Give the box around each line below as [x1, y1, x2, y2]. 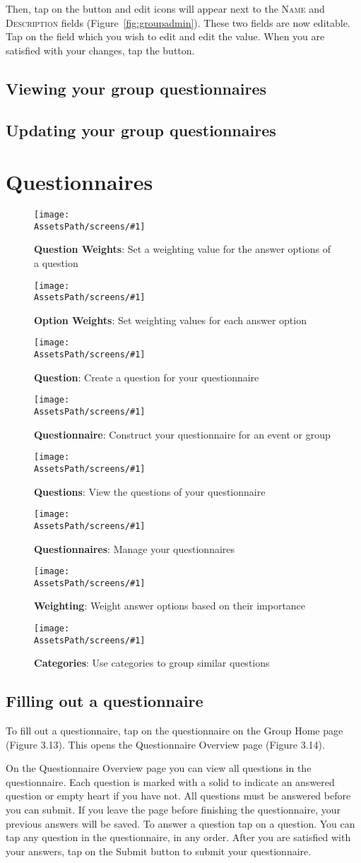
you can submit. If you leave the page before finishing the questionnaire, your [6, 802, 341, 817]
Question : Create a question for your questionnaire [34, 369, 259, 384]
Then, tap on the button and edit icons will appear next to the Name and [6, 1, 325, 16]
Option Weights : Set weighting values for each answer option [34, 312, 307, 327]
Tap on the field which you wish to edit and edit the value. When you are [6, 29, 325, 44]
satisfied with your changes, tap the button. [6, 42, 195, 57]
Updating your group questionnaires [6, 119, 276, 141]
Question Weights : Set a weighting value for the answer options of [34, 242, 331, 256]
